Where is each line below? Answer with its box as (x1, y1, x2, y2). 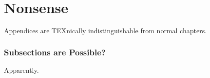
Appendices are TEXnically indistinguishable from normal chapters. (4, 26, 207, 36)
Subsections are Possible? (4, 46, 106, 58)
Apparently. (4, 65, 39, 75)
